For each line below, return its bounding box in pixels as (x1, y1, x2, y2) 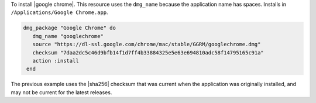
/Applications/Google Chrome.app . (11, 9, 108, 16)
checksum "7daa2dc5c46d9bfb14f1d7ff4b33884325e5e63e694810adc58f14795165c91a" (32, 49, 265, 56)
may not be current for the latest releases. (11, 88, 112, 96)
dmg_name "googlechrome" (32, 33, 104, 39)
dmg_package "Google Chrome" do (23, 25, 116, 32)
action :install (32, 57, 79, 64)
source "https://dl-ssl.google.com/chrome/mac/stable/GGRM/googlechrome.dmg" (32, 41, 261, 48)
